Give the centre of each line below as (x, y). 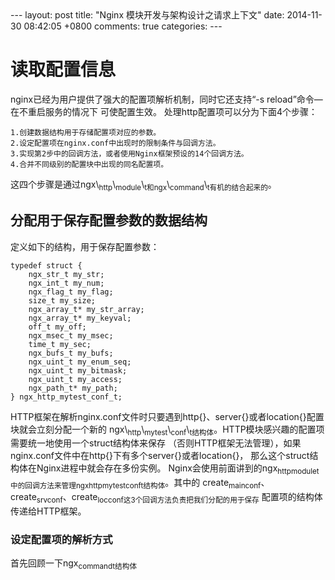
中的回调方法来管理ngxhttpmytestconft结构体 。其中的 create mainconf (136, 484)
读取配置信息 (63, 69)
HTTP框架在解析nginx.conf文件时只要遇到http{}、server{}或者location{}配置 (167, 416)
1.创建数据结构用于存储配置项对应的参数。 (86, 132)
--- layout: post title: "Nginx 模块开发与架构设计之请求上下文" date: (147, 15)
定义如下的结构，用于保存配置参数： (85, 246)
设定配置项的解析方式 (61, 539)
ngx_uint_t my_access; (75, 379)
